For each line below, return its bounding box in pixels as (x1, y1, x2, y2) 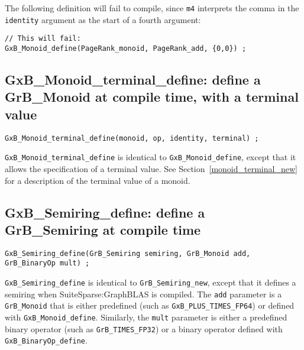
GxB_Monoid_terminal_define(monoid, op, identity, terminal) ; (5, 134, 259, 142)
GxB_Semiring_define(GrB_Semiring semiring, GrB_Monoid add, (5, 249, 251, 258)
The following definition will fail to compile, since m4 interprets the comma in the (5, 2, 299, 14)
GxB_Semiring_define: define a (5, 203, 205, 221)
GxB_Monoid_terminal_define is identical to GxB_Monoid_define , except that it (5, 151, 296, 163)
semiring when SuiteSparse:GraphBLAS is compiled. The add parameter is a (5, 287, 282, 300)
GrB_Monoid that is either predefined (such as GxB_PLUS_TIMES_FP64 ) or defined (5, 299, 295, 312)
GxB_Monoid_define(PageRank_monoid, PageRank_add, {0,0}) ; (5, 44, 247, 53)
